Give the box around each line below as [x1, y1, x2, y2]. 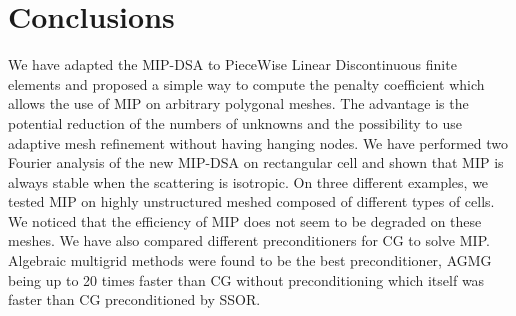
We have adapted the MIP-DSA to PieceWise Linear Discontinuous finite [8, 54, 457, 75]
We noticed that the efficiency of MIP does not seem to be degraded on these [8, 210, 482, 231]
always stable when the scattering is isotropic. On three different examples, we [8, 171, 489, 192]
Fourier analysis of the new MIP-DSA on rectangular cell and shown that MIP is [8, 152, 504, 173]
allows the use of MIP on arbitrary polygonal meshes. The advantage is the [8, 93, 469, 114]
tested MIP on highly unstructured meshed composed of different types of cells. [8, 191, 495, 212]
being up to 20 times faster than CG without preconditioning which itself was [8, 269, 485, 290]
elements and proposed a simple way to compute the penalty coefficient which [8, 73, 485, 94]
